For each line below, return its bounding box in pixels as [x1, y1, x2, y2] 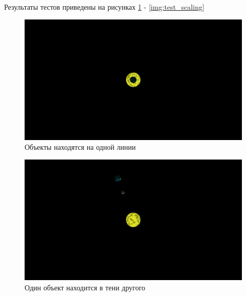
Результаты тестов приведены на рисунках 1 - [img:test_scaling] [4, 2, 204, 12]
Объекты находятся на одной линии [25, 142, 136, 152]
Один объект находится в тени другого [25, 282, 146, 292]
